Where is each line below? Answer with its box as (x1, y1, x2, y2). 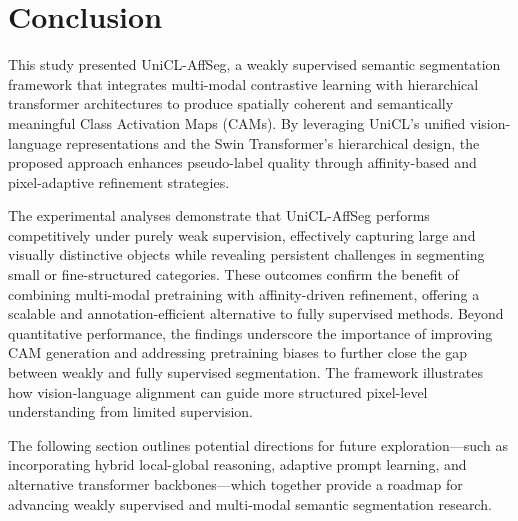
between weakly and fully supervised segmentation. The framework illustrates (8, 362, 483, 383)
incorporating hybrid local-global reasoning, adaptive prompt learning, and (8, 454, 467, 475)
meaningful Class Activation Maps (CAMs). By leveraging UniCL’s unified (8, 112, 466, 133)
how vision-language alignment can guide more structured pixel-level (8, 381, 428, 402)
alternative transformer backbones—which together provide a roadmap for (8, 474, 463, 494)
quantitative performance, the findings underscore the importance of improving (8, 322, 493, 343)
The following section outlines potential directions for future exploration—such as (8, 434, 508, 455)
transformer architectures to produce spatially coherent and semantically (8, 93, 454, 114)
